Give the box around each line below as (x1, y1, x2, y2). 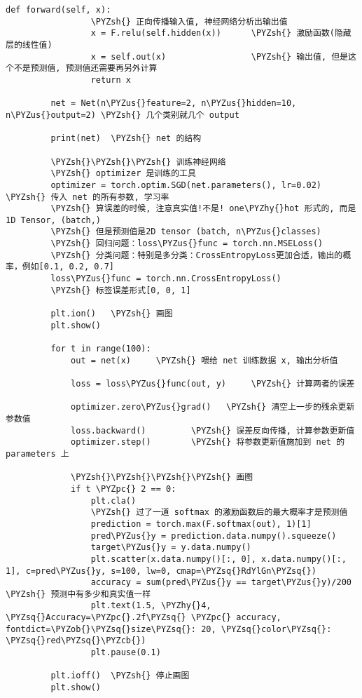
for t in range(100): (50, 344, 151, 354)
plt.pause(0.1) (90, 647, 161, 658)
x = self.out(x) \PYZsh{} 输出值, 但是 (90, 51, 348, 62)
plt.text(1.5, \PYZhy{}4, (90, 600, 211, 611)
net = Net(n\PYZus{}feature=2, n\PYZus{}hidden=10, (50, 98, 297, 109)
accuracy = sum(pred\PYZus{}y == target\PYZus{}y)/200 (90, 577, 351, 588)
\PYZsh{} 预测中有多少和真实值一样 (6, 589, 151, 599)
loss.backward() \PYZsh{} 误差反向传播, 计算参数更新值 (71, 425, 355, 436)
